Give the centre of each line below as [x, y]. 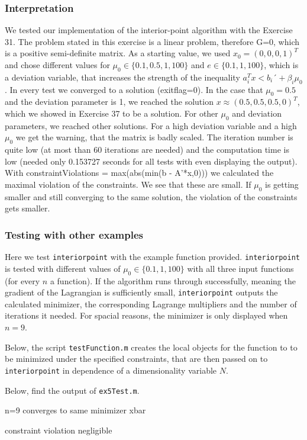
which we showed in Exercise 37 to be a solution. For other [112, 113]
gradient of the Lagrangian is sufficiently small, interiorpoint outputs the [141, 292]
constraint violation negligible [59, 430]
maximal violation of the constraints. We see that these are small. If [128, 184]
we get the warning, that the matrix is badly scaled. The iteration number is [154, 137]
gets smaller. [28, 208]
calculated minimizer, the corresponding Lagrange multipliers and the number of [151, 303]
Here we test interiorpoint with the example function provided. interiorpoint [152, 257]
